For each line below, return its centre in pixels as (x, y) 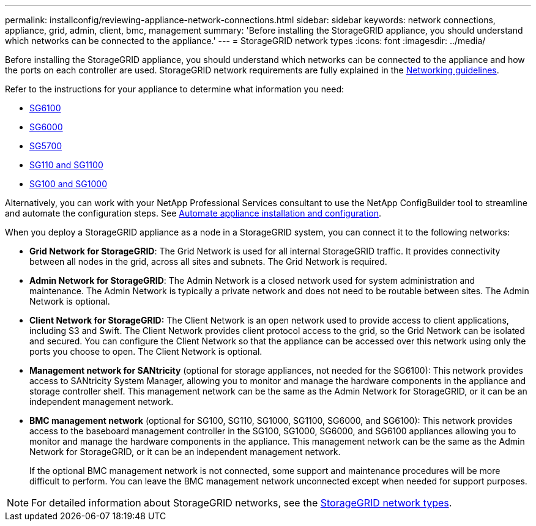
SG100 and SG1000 (68, 184)
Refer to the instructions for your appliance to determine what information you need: (175, 89)
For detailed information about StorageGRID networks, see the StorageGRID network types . (242, 503)
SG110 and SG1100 (66, 165)
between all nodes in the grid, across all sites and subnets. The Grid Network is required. (208, 261)
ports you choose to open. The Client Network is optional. (146, 351)
